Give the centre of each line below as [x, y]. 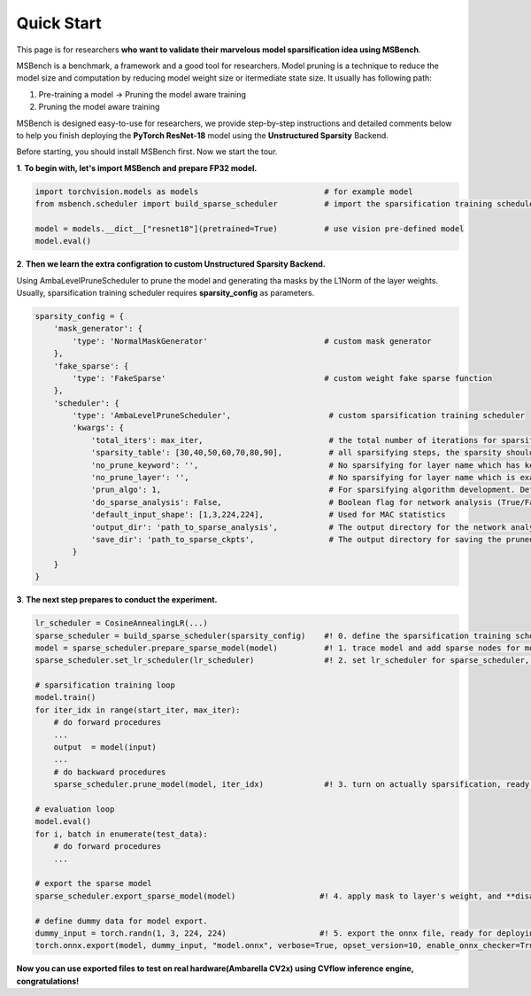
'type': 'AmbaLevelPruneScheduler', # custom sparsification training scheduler [299, 416]
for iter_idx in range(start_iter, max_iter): [138, 710]
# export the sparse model [93, 883]
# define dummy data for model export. [121, 921]
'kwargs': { [98, 428]
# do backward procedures [110, 772]
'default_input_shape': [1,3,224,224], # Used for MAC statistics [268, 515]
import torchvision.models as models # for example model [224, 191]
